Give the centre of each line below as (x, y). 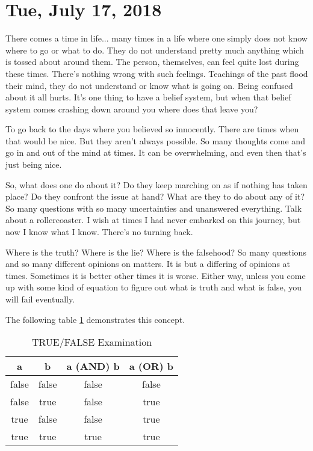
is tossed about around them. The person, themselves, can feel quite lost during (152, 62)
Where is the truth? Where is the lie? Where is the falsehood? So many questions (156, 252)
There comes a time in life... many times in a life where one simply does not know (156, 38)
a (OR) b (151, 366)
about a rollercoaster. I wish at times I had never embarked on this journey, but (153, 220)
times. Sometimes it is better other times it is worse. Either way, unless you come (156, 275)
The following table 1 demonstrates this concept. (95, 319)
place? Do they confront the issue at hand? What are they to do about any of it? (155, 196)
